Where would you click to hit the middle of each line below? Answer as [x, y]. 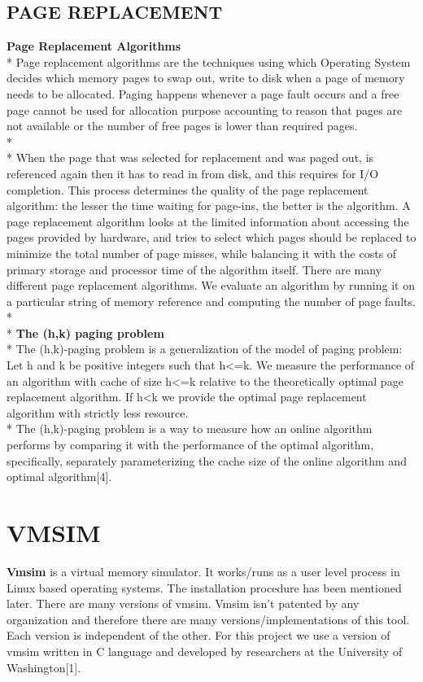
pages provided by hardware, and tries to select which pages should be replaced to [211, 237]
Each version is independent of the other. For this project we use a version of [198, 635]
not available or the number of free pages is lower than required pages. [182, 126]
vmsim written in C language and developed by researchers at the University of [205, 651]
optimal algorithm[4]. [59, 477]
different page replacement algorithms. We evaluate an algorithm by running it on [211, 285]
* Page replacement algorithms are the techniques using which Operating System [209, 61]
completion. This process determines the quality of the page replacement [188, 189]
